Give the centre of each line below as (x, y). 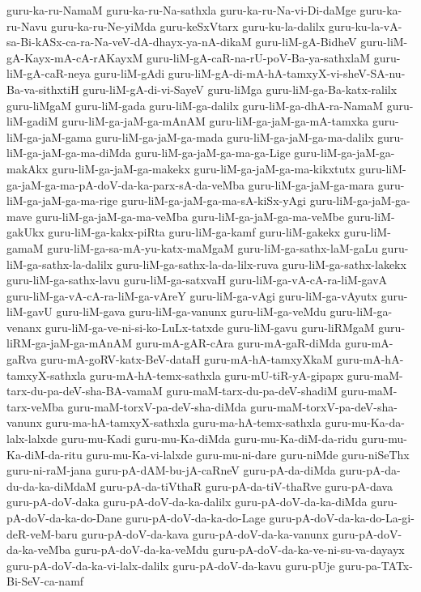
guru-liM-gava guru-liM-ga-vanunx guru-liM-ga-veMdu (191, 311)
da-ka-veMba (39, 549)
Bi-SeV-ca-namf (45, 581)
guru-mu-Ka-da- (365, 422)
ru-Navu (27, 26)
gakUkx (26, 232)
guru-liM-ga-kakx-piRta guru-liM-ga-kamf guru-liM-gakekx (194, 232)
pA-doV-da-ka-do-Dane (64, 517)
